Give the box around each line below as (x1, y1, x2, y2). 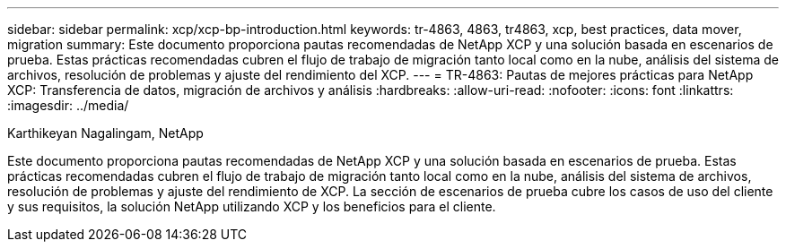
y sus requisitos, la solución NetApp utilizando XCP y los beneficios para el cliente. (7, 199, 496, 214)
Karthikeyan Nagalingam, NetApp (7, 125, 204, 141)
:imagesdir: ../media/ (7, 98, 129, 113)
